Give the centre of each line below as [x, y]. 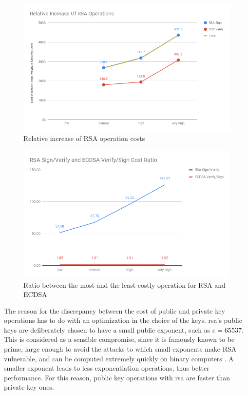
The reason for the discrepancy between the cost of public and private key [114, 310]
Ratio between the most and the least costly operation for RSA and [124, 285]
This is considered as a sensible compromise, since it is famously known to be [119, 339]
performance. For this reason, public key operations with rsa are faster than [117, 377]
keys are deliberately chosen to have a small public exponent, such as [107, 329]
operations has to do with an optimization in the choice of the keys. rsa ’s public [123, 320]
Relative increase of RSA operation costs [84, 138]
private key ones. [29, 387]
